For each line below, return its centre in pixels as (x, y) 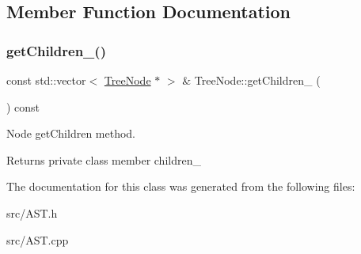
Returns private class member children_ (104, 159)
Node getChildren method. (71, 133)
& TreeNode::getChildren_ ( (251, 80)
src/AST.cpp (38, 239)
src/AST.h (32, 212)
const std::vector (46, 80)
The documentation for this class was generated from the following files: (181, 186)
